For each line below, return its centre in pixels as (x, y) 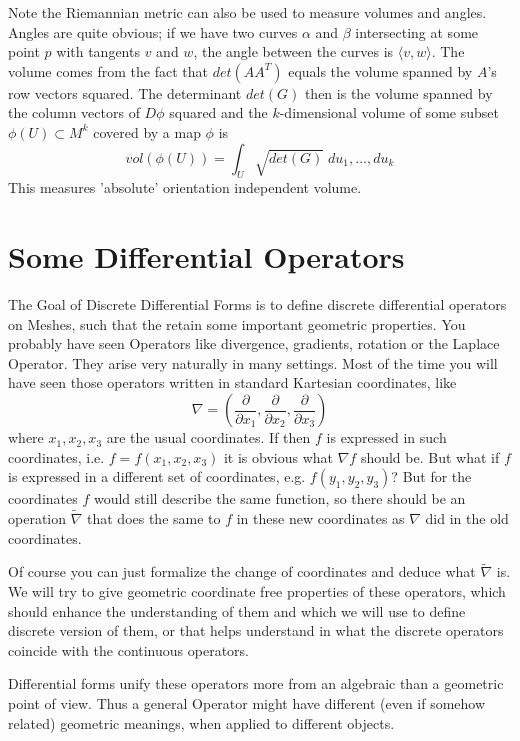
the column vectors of (74, 112)
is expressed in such (386, 437)
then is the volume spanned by (398, 92)
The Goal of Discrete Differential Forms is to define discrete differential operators (257, 304)
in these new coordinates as (320, 518)
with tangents (98, 51)
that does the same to (154, 518)
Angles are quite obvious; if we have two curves (153, 31)
